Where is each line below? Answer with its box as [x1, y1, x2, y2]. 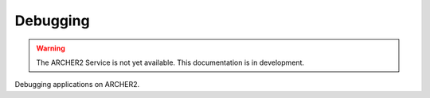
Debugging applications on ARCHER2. [14, 80, 140, 89]
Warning [36, 43, 65, 53]
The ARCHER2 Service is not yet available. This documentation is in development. [36, 58, 305, 67]
